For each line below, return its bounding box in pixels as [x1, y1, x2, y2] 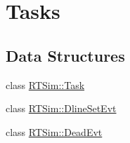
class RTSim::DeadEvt [6, 124, 103, 139]
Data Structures [6, 44, 125, 66]
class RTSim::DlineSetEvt [6, 101, 117, 116]
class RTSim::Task [6, 77, 85, 92]
